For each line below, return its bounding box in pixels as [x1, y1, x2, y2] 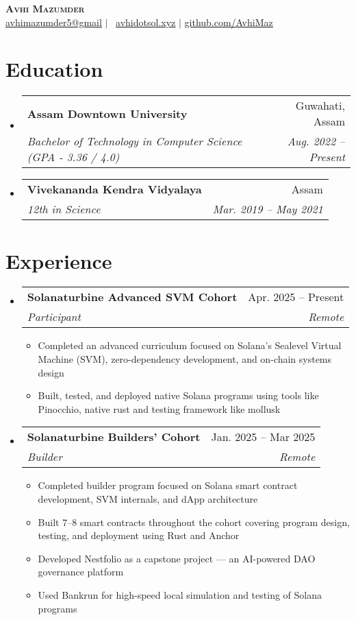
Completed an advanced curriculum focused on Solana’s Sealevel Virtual [38, 338, 342, 353]
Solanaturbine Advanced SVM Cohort [27, 289, 238, 305]
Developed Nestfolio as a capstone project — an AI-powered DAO [38, 551, 316, 565]
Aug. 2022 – [287, 133, 345, 150]
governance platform [38, 564, 124, 579]
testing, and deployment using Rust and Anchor [38, 528, 240, 542]
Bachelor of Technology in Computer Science [27, 133, 242, 150]
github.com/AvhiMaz [184, 14, 273, 29]
